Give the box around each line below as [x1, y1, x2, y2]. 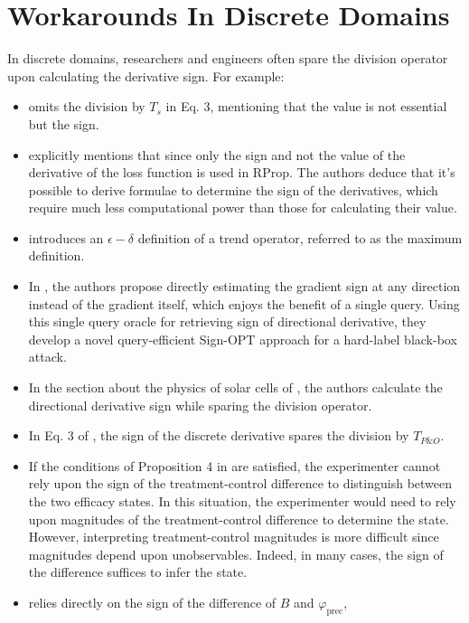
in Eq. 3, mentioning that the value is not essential [165, 97, 447, 116]
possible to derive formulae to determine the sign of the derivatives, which [28, 180, 438, 199]
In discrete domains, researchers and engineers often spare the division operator [7, 49, 448, 68]
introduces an [28, 228, 104, 247]
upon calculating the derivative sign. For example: [7, 66, 285, 85]
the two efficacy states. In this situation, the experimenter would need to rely [28, 492, 456, 510]
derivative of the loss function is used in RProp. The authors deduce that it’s [28, 163, 455, 182]
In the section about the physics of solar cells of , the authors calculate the [28, 378, 443, 397]
